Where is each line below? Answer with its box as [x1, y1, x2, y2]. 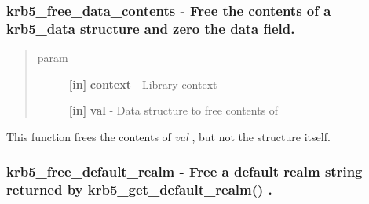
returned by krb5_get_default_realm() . [6, 180, 272, 199]
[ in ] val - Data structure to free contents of [68, 102, 279, 118]
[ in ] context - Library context [68, 75, 217, 92]
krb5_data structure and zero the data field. [6, 18, 295, 38]
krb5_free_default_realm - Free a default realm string [6, 162, 363, 181]
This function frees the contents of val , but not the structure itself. [6, 128, 331, 144]
